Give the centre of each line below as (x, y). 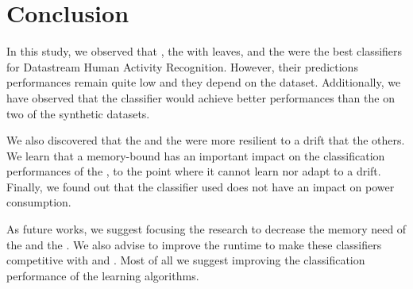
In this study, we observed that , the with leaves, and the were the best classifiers (205, 51)
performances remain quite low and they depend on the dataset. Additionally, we (204, 82)
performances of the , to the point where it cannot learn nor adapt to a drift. (194, 171)
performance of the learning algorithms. (103, 275)
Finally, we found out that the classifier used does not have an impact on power (201, 186)
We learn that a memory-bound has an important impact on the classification (196, 155)
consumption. (39, 202)
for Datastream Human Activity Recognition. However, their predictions (182, 66)
